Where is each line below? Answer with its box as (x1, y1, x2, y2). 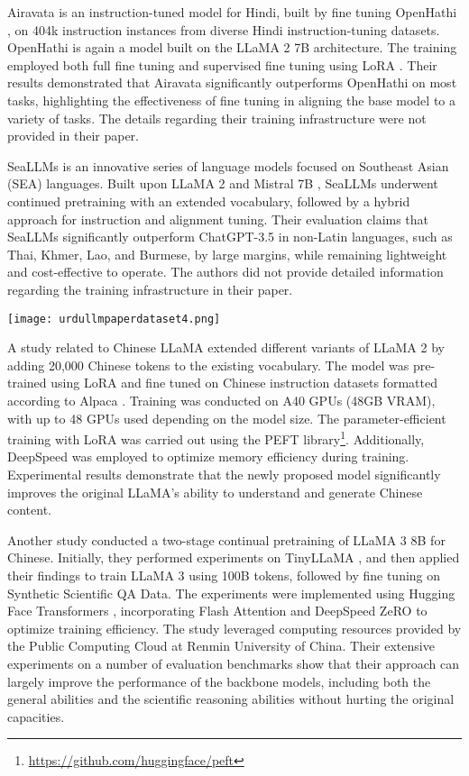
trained (7, 373, 47, 392)
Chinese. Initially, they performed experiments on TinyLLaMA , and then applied (7, 548, 460, 567)
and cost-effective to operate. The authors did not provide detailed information (7, 262, 444, 281)
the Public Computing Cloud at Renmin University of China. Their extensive (7, 636, 435, 655)
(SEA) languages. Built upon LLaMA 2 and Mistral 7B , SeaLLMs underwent (7, 174, 438, 193)
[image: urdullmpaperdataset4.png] (7, 312, 221, 325)
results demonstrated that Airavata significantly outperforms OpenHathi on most (7, 73, 457, 92)
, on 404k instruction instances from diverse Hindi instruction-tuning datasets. (7, 20, 440, 39)
